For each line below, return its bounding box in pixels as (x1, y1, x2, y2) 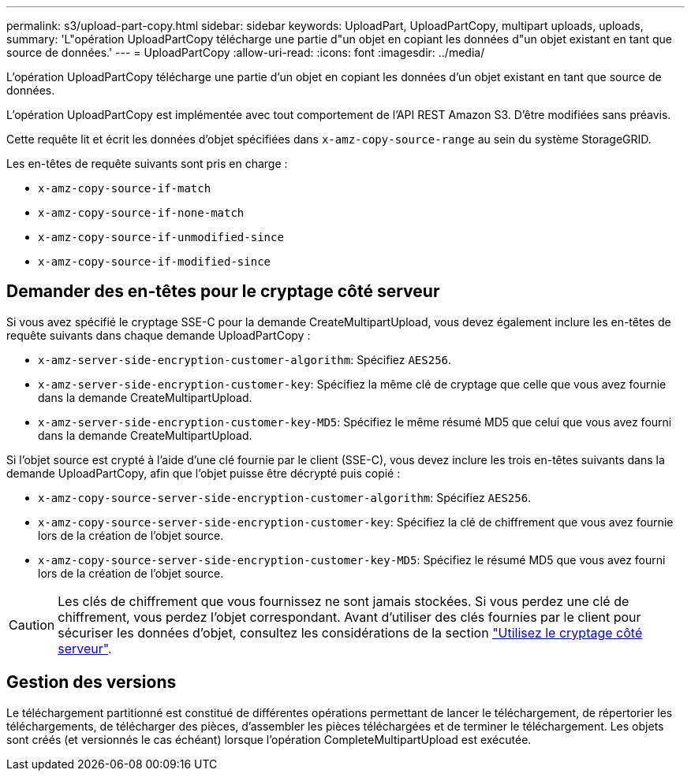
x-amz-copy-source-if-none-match (38, 206, 245, 219)
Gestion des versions (6, 672, 177, 693)
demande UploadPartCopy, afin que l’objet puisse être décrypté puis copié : (6, 466, 401, 480)
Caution (9, 616, 55, 633)
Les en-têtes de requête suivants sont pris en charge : (6, 157, 288, 170)
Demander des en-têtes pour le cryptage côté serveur (6, 281, 440, 302)
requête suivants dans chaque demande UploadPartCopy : (6, 328, 311, 342)
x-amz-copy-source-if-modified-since (38, 255, 271, 268)
